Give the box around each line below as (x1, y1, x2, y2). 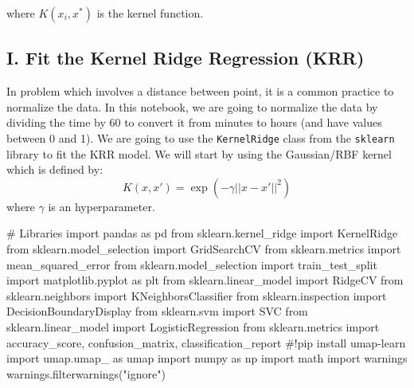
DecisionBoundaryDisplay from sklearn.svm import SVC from (6, 303, 308, 319)
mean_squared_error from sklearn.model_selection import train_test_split (6, 256, 377, 272)
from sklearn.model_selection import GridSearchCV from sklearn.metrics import (6, 241, 401, 257)
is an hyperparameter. (48, 198, 155, 214)
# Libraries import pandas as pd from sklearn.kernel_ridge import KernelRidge (6, 225, 398, 241)
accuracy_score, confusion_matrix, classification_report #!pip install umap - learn (6, 334, 406, 351)
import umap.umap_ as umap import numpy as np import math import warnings (6, 350, 408, 366)
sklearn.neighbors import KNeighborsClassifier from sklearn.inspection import (6, 287, 387, 304)
